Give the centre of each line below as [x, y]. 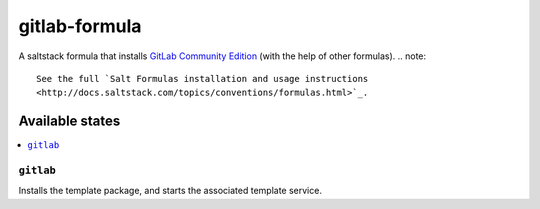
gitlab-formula [80, 26]
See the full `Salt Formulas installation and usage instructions [202, 78]
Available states [69, 121]
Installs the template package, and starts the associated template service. [170, 191]
